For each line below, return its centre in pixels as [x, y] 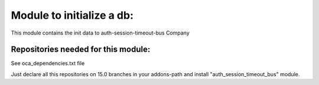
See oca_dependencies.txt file [48, 63]
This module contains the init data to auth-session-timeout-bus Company [100, 33]
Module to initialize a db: [72, 15]
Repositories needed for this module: [81, 50]
